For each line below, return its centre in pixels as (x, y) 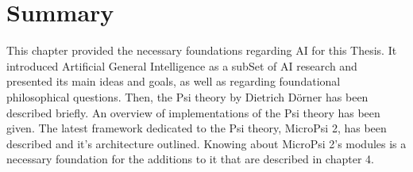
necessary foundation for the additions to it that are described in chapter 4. (190, 159)
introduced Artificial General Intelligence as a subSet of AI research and (182, 65)
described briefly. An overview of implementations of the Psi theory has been (193, 112)
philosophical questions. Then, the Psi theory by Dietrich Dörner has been (187, 96)
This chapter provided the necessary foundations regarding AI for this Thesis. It (202, 50)
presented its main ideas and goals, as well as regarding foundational (174, 81)
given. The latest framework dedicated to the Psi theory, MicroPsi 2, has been (197, 128)
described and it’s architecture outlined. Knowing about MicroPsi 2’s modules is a (206, 143)
